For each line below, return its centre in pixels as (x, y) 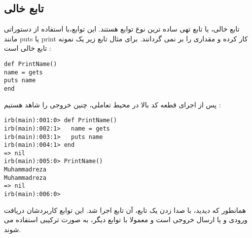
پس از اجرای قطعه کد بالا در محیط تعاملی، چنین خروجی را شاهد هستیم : (112, 104)
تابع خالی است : (28, 48)
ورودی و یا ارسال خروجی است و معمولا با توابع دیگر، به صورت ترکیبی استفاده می (126, 220)
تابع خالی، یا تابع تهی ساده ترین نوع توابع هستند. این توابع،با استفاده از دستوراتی (122, 29)
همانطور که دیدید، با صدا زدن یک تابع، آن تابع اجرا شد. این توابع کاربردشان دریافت (125, 210)
